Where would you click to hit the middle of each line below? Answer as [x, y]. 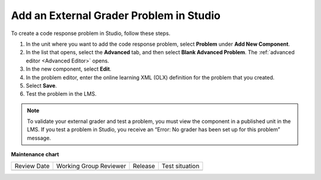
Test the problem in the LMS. [61, 94]
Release [144, 166]
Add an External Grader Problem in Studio [116, 15]
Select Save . [41, 86]
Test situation [180, 166]
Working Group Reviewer [91, 166]
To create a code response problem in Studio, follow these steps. [91, 33]
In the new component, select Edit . [69, 69]
